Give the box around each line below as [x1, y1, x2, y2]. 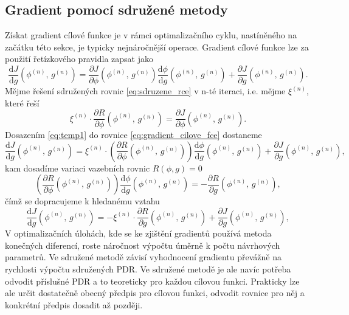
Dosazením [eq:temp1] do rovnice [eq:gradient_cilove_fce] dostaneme [5, 128, 262, 141]
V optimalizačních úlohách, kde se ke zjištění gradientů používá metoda [5, 227, 272, 240]
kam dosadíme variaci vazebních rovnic [5, 161, 150, 174]
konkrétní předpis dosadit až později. [5, 298, 143, 311]
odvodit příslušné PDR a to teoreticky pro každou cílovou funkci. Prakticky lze [5, 274, 300, 287]
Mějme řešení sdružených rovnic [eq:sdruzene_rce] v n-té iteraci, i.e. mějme [5, 85, 286, 97]
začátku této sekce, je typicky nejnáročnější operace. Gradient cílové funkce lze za [5, 40, 309, 53]
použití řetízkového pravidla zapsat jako [5, 52, 154, 65]
